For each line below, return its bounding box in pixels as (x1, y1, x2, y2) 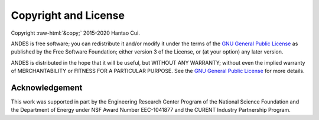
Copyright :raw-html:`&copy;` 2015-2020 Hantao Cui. (11, 29, 140, 36)
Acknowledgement (11, 82, 83, 92)
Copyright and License (11, 9, 125, 22)
